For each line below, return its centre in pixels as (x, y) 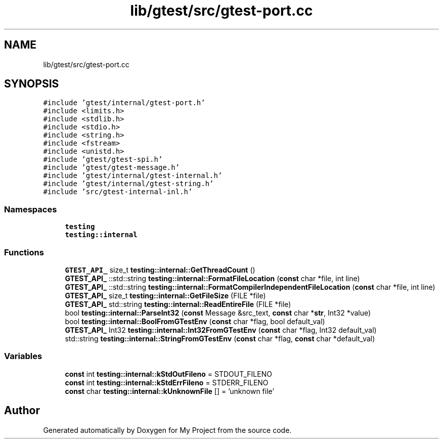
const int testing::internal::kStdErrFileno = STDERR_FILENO (167, 382)
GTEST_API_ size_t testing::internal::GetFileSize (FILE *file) (165, 295)
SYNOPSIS (32, 84)
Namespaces (31, 209)
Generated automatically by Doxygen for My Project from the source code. (167, 430)
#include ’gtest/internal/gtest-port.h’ (124, 103)
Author (22, 411)
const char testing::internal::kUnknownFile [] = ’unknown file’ (170, 391)
